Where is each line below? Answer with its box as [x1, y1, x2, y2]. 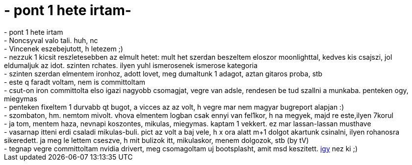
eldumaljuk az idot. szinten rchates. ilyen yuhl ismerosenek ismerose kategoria [4, 61, 258, 70]
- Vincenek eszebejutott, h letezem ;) [4, 44, 123, 53]
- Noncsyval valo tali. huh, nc [4, 36, 98, 45]
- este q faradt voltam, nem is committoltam [4, 77, 146, 86]
